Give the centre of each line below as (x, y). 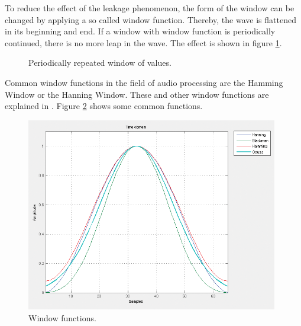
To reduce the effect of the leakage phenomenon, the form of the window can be (150, 8)
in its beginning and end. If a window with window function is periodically (140, 31)
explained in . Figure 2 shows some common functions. (104, 106)
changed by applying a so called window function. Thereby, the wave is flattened (150, 19)
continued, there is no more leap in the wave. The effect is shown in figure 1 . (143, 42)
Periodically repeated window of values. (100, 63)
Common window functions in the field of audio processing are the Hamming (144, 82)
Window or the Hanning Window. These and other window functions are (137, 94)
